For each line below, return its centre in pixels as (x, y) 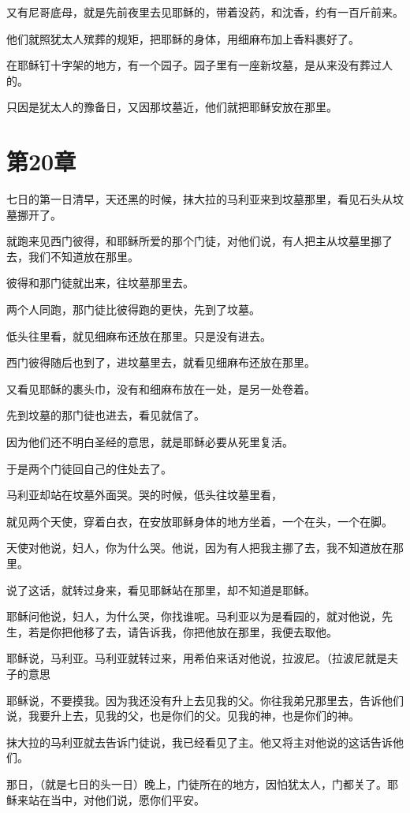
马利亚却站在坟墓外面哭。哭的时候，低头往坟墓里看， (144, 495)
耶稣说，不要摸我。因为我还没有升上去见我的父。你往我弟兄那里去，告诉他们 (205, 700)
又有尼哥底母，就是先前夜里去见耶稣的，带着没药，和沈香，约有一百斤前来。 (205, 12)
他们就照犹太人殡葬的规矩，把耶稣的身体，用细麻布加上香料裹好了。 (183, 38)
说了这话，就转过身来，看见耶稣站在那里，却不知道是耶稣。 (161, 589)
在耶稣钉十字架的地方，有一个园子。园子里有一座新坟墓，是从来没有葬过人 (199, 65)
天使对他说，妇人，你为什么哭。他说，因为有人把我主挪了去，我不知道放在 (199, 548)
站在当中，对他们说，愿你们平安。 (116, 799)
